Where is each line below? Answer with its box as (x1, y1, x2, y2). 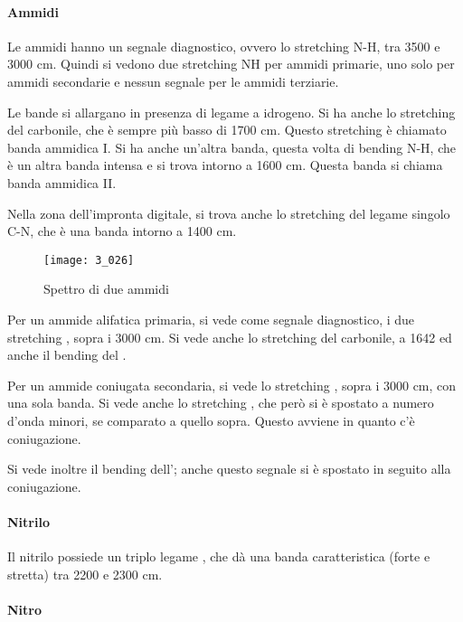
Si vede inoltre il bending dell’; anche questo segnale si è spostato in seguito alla (7, 459, 451, 478)
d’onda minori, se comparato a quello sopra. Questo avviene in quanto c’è (7, 410, 415, 429)
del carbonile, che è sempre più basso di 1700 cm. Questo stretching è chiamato (7, 120, 447, 139)
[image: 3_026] (43, 253, 135, 267)
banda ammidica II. (7, 173, 117, 192)
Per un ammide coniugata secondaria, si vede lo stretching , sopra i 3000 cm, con (7, 375, 457, 394)
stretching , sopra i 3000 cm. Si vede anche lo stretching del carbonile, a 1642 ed (7, 327, 452, 346)
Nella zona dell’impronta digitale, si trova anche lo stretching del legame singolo (7, 203, 450, 222)
